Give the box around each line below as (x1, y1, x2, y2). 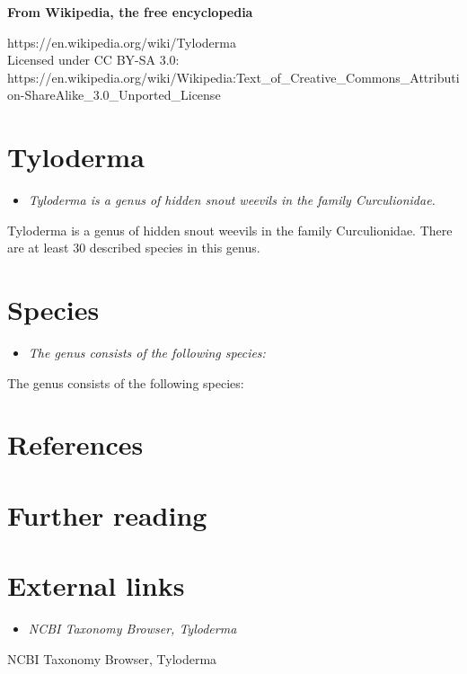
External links (7, 567, 185, 604)
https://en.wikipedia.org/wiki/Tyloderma (7, 32, 236, 51)
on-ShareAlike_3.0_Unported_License (7, 85, 221, 104)
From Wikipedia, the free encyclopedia (7, 3, 253, 21)
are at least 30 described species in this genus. (7, 238, 260, 257)
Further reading (7, 496, 207, 533)
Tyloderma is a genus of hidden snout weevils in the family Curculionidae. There (7, 220, 453, 239)
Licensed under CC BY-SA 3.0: (7, 50, 180, 69)
